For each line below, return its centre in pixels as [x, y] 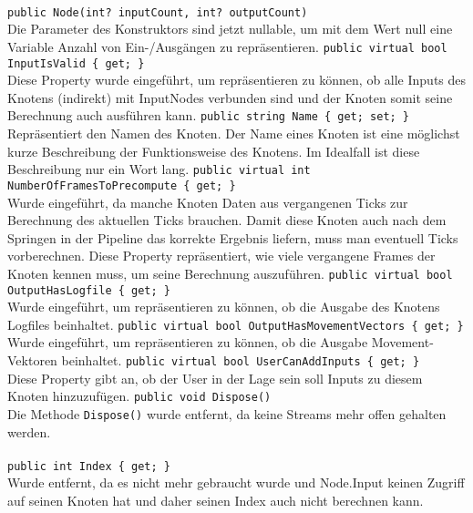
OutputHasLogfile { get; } [89, 290]
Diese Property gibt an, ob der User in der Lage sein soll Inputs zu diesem [215, 378]
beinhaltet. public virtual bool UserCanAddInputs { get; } [241, 360]
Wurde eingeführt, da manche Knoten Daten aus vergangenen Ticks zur [208, 202]
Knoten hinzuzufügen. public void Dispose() [139, 396]
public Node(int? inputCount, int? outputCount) [158, 12]
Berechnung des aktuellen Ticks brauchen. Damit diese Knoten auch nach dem [227, 220]
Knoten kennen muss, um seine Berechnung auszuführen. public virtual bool [230, 273]
